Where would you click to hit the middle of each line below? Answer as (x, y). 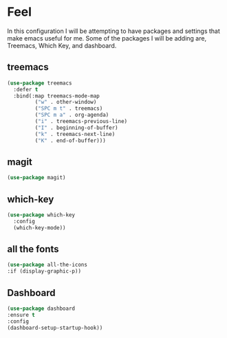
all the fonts (33, 249)
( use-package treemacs (40, 83)
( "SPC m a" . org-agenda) (72, 115)
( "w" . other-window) (66, 102)
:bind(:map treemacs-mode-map (56, 96)
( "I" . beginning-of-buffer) (76, 128)
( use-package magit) (37, 178)
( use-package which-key (41, 215)
